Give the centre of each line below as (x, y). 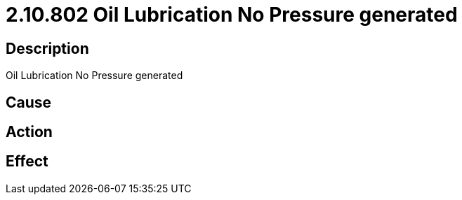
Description (47, 48)
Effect (27, 162)
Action (29, 132)
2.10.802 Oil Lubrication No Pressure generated (232, 15)
